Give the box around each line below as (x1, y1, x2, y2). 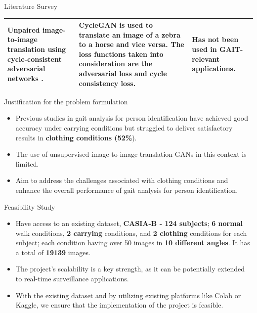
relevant (192, 53, 220, 64)
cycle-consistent (7, 53, 62, 64)
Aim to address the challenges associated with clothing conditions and (15, 175, 228, 185)
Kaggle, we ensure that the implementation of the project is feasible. (15, 300, 223, 310)
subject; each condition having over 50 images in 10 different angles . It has (15, 237, 250, 248)
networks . (7, 73, 43, 83)
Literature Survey (4, 1, 58, 11)
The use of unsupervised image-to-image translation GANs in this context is (15, 149, 247, 159)
